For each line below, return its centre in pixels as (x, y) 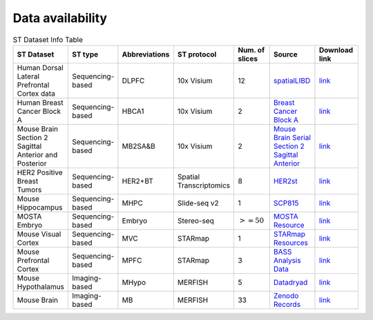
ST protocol (197, 54)
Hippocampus (40, 207)
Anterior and (37, 154)
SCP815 (286, 203)
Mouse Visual (39, 234)
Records (287, 304)
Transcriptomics (204, 185)
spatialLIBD (292, 81)
